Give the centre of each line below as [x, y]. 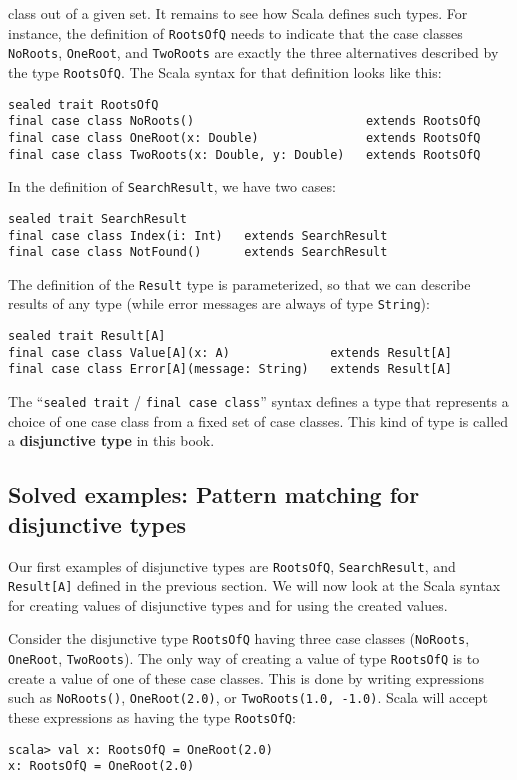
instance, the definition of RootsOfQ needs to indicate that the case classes [235, 32]
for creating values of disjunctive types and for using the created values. [228, 604]
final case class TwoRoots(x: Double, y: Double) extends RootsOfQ [244, 154]
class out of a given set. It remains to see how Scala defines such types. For [238, 13]
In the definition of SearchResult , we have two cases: [172, 186]
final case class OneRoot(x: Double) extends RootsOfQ [244, 137]
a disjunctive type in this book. [111, 440]
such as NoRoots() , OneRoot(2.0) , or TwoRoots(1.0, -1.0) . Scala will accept [248, 697]
